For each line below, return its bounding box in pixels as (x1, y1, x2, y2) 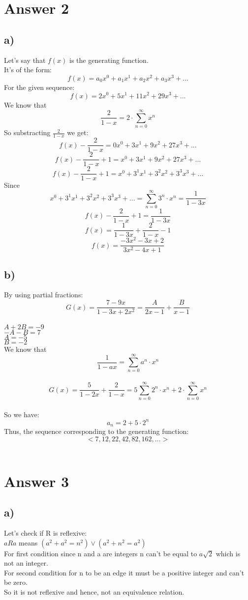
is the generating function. (69, 55, 149, 65)
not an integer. (4, 558, 48, 568)
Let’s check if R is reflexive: (4, 528, 87, 538)
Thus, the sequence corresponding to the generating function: (4, 426, 189, 436)
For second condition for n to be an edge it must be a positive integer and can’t (4, 567, 245, 577)
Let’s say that (4, 55, 46, 65)
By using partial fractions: (4, 289, 83, 300)
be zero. (4, 577, 28, 587)
